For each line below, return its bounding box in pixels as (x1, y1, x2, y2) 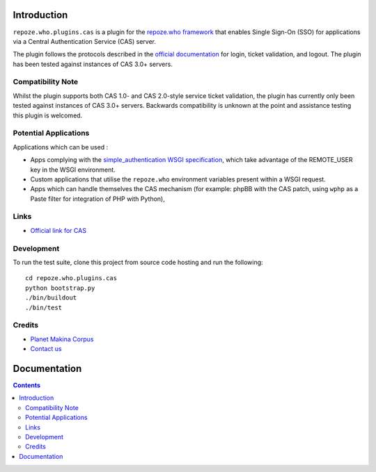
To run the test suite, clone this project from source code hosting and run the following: (13, 258, 264, 266)
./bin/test (25, 303, 63, 311)
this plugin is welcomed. (13, 111, 83, 120)
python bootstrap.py (25, 284, 95, 292)
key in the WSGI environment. (30, 165, 116, 174)
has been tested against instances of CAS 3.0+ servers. (13, 60, 173, 68)
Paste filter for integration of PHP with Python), (30, 195, 165, 203)
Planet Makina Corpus (30, 334, 94, 343)
